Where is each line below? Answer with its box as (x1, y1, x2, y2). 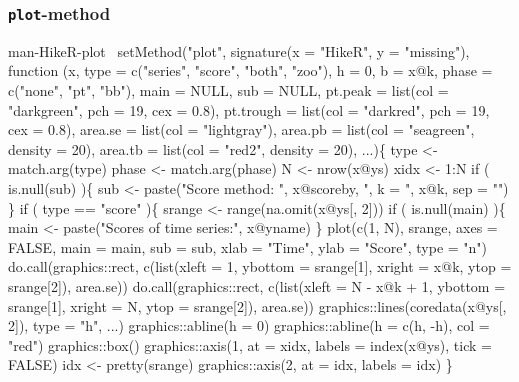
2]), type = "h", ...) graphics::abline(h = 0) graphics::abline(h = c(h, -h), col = (8, 315, 490, 336)
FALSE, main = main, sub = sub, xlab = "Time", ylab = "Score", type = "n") (8, 236, 488, 257)
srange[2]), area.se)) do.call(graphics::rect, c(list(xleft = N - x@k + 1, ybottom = (8, 275, 506, 296)
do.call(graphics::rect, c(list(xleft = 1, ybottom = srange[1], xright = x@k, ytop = (8, 256, 512, 277)
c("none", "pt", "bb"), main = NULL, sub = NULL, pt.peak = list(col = (8, 79, 449, 100)
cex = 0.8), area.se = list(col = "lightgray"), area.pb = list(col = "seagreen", (8, 119, 475, 140)
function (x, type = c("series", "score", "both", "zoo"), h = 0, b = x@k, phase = (8, 60, 493, 81)
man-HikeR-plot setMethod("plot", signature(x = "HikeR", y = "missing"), (8, 40, 470, 61)
